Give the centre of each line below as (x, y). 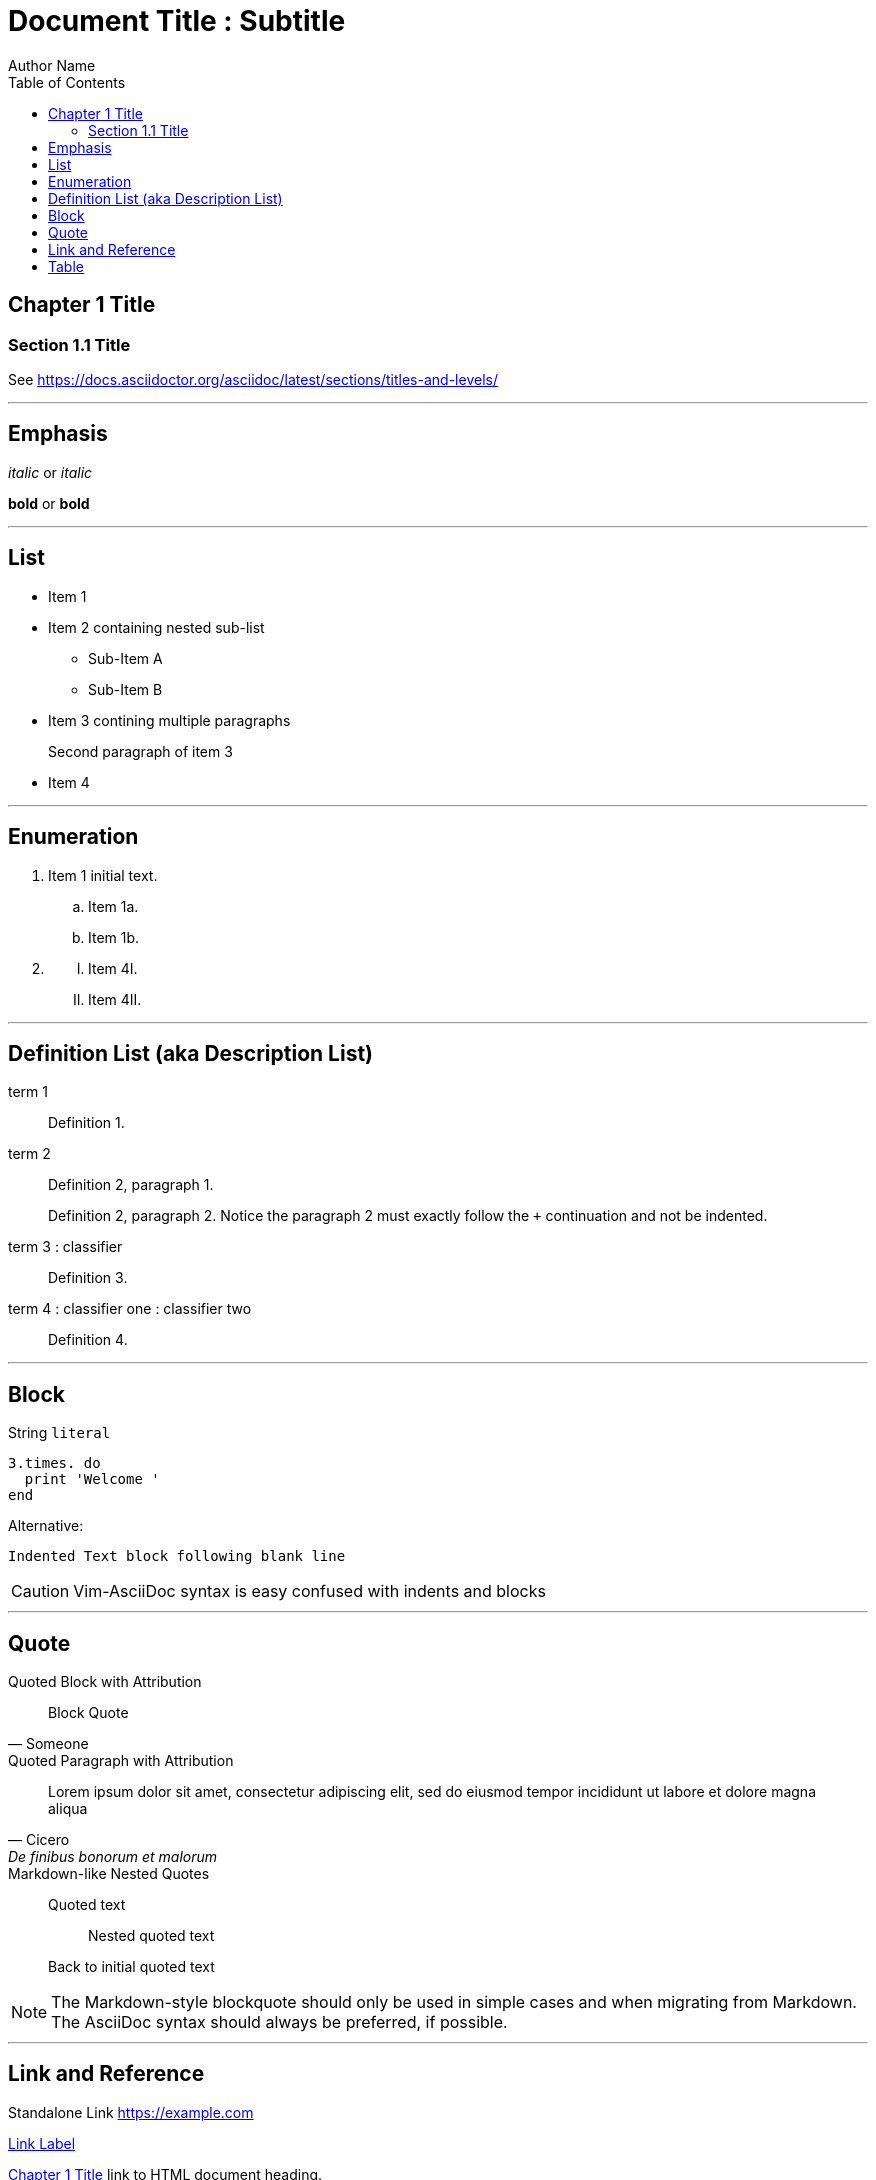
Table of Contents (67, 82)
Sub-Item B (125, 689)
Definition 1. (86, 1123)
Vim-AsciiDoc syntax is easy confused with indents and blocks (309, 1591)
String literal (59, 1433)
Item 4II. (115, 999)
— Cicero (39, 1840)
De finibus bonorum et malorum (113, 1857)
